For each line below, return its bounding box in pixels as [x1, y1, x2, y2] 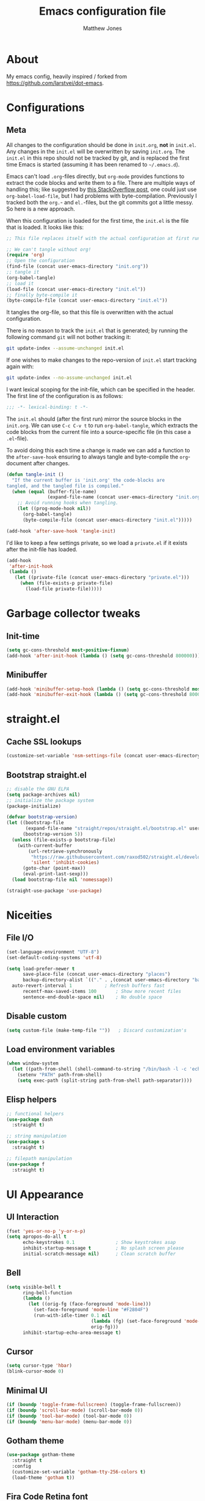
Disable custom [6, 1011, 67, 1022]
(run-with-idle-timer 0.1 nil [33, 1312, 111, 1319]
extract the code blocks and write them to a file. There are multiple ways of [6, 179, 195, 186]
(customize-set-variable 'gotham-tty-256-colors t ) [12, 1469, 146, 1475]
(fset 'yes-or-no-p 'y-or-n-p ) [6, 1228, 86, 1234]
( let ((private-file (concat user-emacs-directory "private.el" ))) [14, 574, 190, 581]
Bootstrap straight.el [6, 769, 87, 780]
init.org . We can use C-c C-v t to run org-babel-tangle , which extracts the [6, 421, 198, 429]
